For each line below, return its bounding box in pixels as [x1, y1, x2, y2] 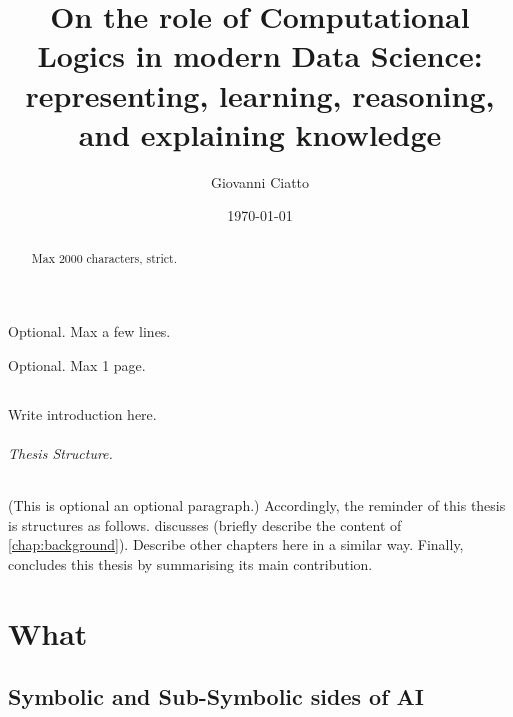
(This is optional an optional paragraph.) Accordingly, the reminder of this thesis [8, 495, 506, 516]
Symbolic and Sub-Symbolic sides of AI [8, 681, 425, 712]
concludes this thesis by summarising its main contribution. [8, 554, 373, 575]
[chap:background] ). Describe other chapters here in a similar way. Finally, [8, 534, 464, 555]
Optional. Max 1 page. [8, 354, 146, 375]
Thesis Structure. [8, 443, 113, 464]
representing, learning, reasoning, [25, 74, 495, 115]
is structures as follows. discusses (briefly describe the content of [8, 514, 402, 535]
